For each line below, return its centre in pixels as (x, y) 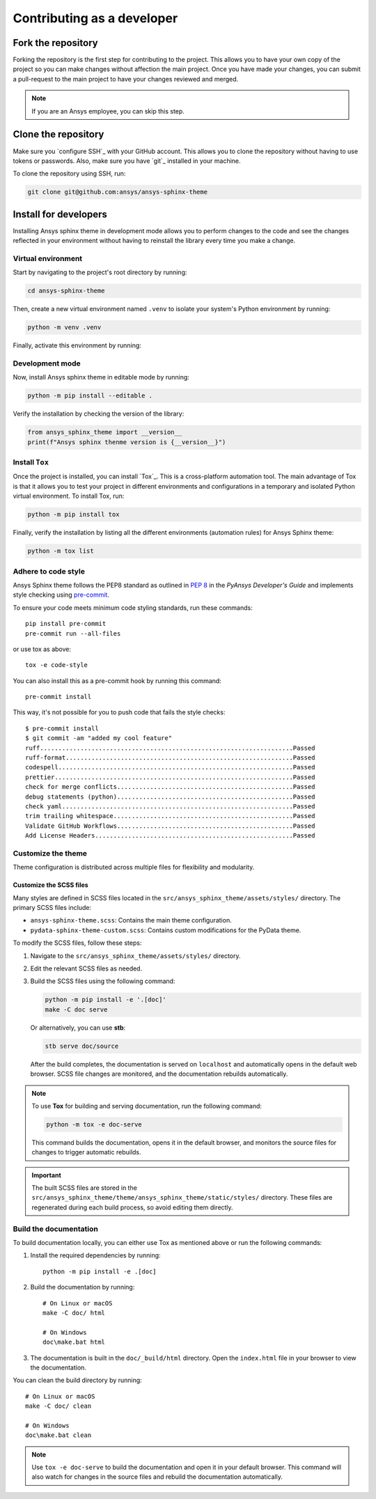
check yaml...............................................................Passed (170, 806)
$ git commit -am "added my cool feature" (99, 738)
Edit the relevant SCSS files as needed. (86, 968)
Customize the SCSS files (50, 885)
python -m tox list (61, 551)
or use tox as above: (42, 649)
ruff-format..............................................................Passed (170, 758)
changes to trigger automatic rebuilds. (87, 1152)
